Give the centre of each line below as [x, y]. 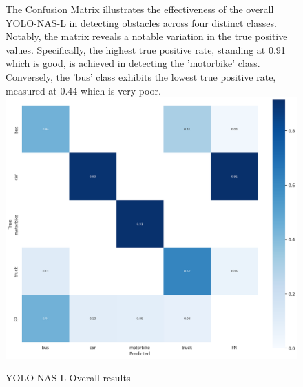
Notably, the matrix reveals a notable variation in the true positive [147, 36]
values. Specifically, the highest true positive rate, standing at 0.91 [146, 49]
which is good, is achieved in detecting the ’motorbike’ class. [133, 63]
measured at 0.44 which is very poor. [83, 90]
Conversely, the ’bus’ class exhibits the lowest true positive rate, [141, 76]
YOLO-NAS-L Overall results [68, 378]
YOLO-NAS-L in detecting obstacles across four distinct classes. [141, 22]
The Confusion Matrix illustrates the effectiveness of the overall [140, 9]
